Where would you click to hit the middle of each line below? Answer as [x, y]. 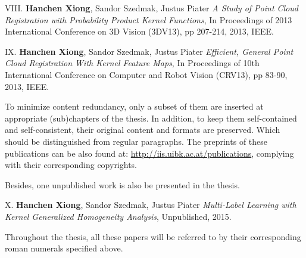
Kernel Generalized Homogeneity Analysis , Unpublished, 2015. [118, 216]
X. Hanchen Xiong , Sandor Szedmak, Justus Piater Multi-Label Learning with [151, 205]
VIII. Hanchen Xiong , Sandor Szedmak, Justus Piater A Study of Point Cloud [152, 8]
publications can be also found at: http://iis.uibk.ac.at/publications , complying [149, 153]
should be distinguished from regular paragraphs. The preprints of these [136, 141]
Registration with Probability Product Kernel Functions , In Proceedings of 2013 [149, 19]
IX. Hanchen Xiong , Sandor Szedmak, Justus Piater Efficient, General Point [149, 51]
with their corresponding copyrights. [71, 165]
